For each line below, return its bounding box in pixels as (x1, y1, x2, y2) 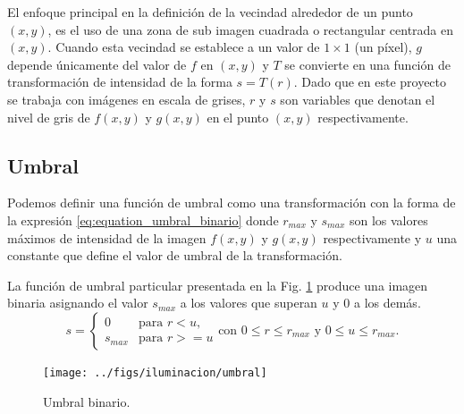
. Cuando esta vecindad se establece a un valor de (47, 38, 320, 56)
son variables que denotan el (280, 89, 435, 108)
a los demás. (353, 293, 421, 312)
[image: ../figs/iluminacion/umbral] (43, 366, 267, 379)
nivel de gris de (7, 107, 90, 126)
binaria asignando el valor (7, 293, 148, 312)
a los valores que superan (180, 293, 317, 312)
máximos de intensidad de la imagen (7, 228, 207, 247)
